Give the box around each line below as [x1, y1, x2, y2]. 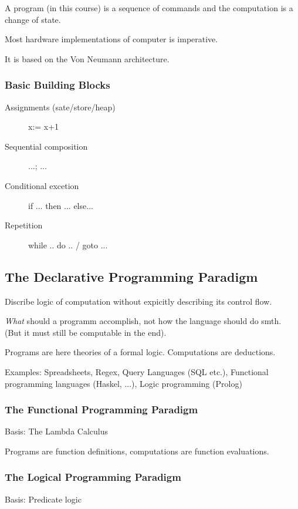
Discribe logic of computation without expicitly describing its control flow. [5, 295, 272, 307]
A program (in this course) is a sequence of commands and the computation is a [5, 2, 293, 14]
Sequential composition [5, 140, 88, 152]
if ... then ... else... [28, 199, 93, 211]
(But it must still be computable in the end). [5, 326, 167, 338]
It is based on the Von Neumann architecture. [5, 52, 170, 65]
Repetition [5, 219, 43, 231]
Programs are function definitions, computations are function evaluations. [5, 444, 269, 457]
